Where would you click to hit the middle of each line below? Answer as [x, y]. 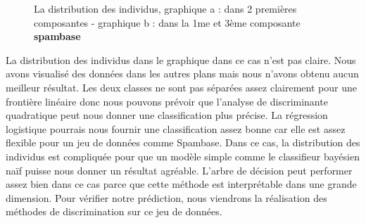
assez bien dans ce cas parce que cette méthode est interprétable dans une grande [181, 184]
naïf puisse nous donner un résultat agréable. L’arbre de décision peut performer [179, 170]
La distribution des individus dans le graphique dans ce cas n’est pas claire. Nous [181, 59]
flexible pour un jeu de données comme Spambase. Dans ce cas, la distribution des [183, 142]
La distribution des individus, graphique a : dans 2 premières [165, 8]
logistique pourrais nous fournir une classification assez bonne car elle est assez [176, 128]
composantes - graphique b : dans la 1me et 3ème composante [167, 22]
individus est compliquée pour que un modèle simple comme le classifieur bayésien [183, 156]
